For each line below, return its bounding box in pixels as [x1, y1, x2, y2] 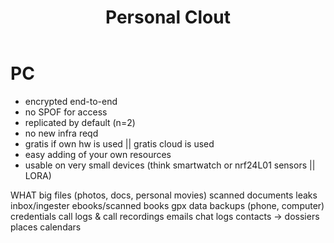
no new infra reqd [24, 127, 99, 139]
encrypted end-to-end [24, 95, 118, 107]
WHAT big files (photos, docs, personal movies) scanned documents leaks [10, 189, 318, 201]
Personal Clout [105, 6, 231, 29]
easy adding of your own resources [24, 148, 172, 160]
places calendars [10, 221, 82, 233]
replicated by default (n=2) [24, 116, 136, 128]
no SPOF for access [24, 106, 108, 118]
